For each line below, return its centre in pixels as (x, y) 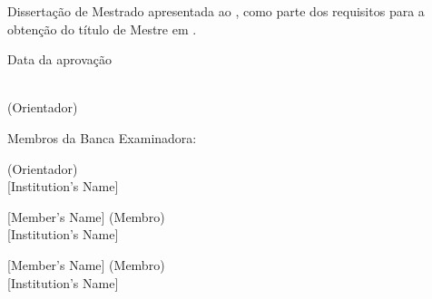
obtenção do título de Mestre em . (102, 29)
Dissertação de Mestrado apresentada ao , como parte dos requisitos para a (216, 11)
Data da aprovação (59, 59)
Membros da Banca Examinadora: (102, 137)
